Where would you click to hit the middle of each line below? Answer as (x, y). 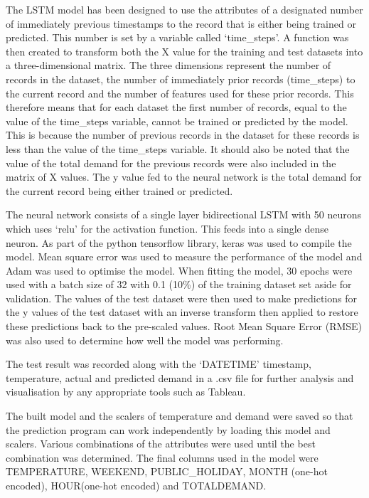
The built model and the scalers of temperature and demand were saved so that (180, 416)
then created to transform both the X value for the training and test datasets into (184, 51)
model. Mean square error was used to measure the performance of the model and (184, 256)
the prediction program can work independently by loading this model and (168, 429)
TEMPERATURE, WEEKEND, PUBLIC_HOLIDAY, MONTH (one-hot (167, 471)
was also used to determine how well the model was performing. (145, 340)
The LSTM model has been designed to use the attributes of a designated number (184, 9)
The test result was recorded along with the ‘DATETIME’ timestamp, (159, 364)
